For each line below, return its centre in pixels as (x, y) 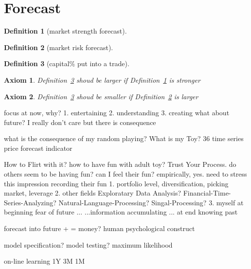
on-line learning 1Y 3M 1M (45, 261)
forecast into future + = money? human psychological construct (99, 228)
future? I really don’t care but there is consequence (80, 122)
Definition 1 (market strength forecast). (65, 31)
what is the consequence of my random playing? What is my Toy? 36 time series (124, 138)
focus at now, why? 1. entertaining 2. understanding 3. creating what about (117, 113)
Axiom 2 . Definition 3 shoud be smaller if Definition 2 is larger (101, 96)
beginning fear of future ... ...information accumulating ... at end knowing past (121, 212)
